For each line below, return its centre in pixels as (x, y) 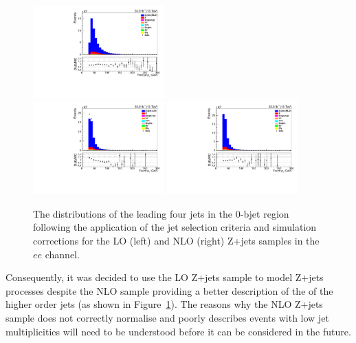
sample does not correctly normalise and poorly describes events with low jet (167, 318)
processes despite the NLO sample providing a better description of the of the (169, 290)
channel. (62, 254)
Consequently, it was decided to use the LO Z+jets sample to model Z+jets (165, 277)
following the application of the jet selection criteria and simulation (175, 227)
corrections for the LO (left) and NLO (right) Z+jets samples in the (176, 241)
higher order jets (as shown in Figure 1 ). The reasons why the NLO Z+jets (164, 304)
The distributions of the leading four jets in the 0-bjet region (161, 213)
